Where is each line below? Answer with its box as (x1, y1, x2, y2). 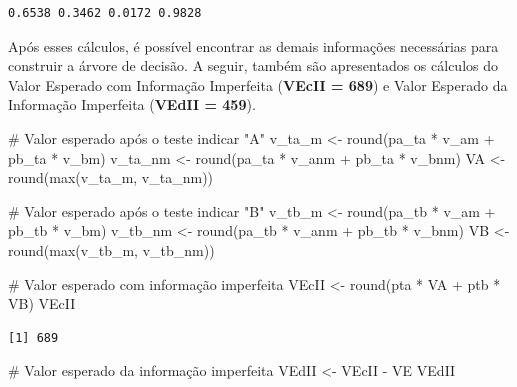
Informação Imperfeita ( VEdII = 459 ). (8, 94, 256, 115)
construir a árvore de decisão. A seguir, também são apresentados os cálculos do (8, 55, 499, 76)
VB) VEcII (8, 293, 76, 314)
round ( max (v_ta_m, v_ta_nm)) (8, 167, 214, 188)
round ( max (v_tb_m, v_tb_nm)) (8, 239, 215, 260)
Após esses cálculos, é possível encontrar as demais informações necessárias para (8, 35, 499, 56)
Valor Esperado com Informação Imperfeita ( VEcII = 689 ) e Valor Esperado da (8, 74, 508, 95)
